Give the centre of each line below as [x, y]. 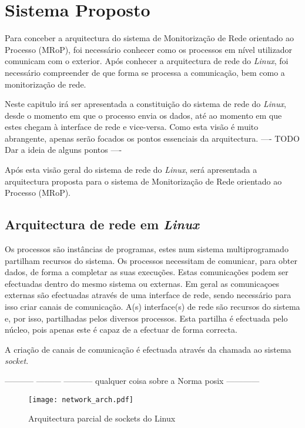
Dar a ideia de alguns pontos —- [63, 150]
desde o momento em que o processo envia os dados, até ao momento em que [143, 115]
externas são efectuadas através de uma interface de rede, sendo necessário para [148, 295]
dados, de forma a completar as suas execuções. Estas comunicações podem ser [147, 272]
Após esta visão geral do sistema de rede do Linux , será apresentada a [131, 170]
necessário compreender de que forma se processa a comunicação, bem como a [145, 72]
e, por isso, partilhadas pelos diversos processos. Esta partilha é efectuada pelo [146, 318]
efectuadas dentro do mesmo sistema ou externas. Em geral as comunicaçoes [142, 283]
